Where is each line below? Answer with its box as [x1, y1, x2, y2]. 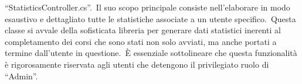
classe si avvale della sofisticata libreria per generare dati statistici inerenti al [5, 24, 281, 36]
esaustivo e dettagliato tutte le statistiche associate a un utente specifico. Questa [5, 12, 296, 24]
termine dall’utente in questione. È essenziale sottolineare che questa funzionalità [5, 47, 297, 59]
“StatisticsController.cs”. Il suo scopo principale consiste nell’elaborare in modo [5, 1, 290, 13]
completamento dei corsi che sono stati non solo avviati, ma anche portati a [5, 35, 277, 47]
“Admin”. [5, 69, 38, 82]
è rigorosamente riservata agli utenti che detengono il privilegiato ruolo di [5, 58, 269, 70]
